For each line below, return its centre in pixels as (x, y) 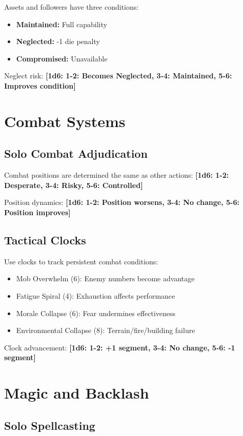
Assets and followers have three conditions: (72, 7)
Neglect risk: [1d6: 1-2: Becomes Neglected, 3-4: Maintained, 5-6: (118, 76)
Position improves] (37, 212)
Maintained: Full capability (62, 24)
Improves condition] (40, 85)
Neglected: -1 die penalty (58, 41)
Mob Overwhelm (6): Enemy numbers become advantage (105, 278)
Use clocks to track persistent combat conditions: (81, 261)
